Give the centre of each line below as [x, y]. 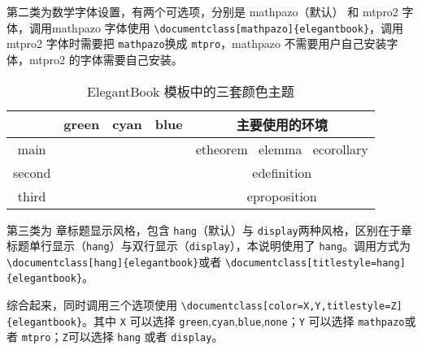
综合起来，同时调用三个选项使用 [92, 305]
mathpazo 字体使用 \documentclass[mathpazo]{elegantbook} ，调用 [228, 27]
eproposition [282, 196]
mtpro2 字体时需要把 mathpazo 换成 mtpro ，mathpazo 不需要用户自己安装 [197, 43]
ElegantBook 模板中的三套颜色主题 [191, 91]
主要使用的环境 [282, 124]
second [32, 172]
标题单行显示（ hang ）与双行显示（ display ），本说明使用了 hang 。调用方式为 [209, 246]
